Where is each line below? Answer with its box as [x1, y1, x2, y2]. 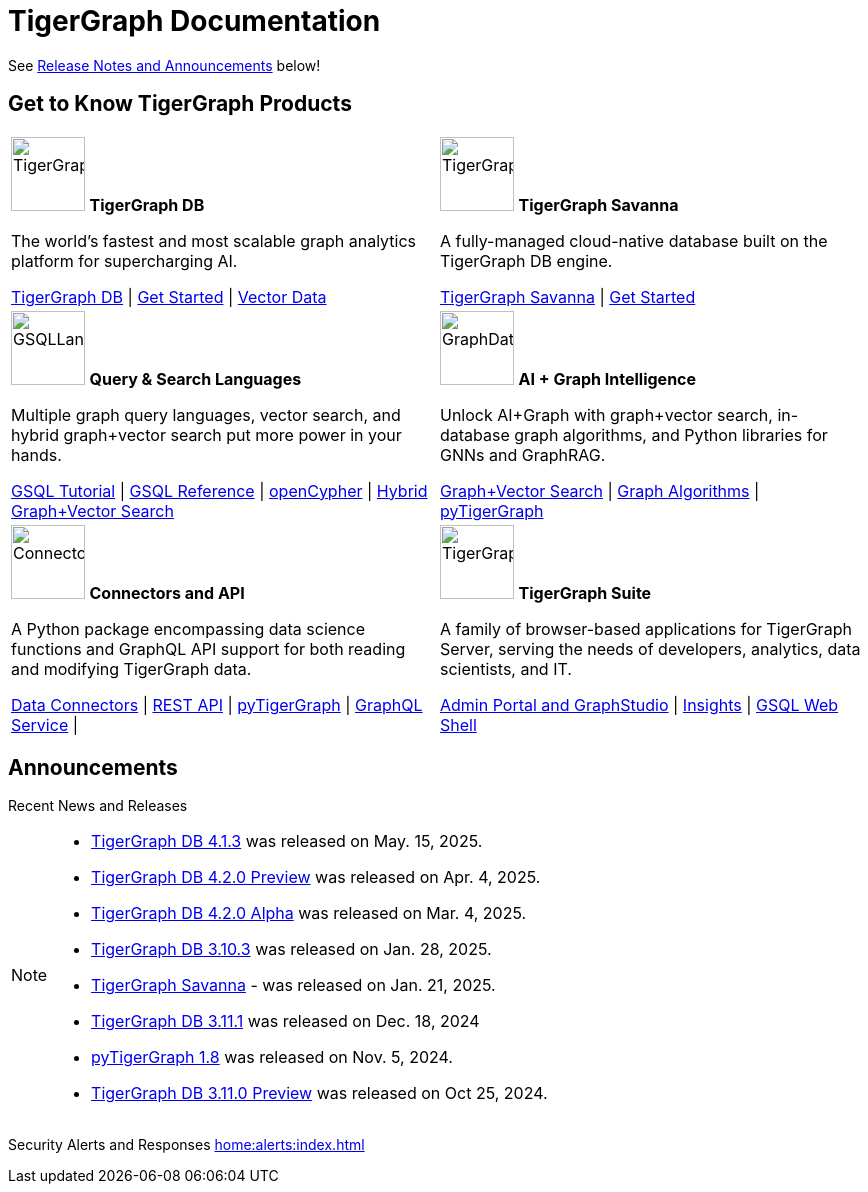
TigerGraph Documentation [8, 4, 381, 38]
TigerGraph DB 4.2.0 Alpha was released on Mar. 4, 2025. [91, 903, 527, 924]
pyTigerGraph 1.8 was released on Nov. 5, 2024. [91, 1047, 453, 1068]
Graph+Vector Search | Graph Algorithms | [440, 480, 760, 501]
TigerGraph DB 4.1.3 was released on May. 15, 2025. [91, 831, 483, 852]
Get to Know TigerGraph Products [8, 91, 352, 117]
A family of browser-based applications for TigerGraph [440, 618, 852, 639]
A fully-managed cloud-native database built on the [440, 230, 828, 251]
